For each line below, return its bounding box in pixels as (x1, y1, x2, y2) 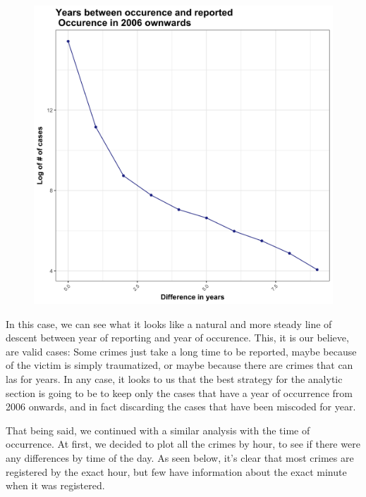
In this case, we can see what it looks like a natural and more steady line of (6, 316, 332, 331)
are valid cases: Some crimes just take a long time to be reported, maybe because (6, 344, 357, 358)
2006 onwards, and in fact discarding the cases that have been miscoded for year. (6, 399, 356, 414)
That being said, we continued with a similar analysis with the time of (6, 422, 310, 437)
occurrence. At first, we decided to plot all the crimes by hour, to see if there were (6, 436, 360, 451)
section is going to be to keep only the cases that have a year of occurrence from (6, 385, 353, 400)
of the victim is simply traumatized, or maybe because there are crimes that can (6, 358, 353, 372)
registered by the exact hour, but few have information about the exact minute (6, 464, 347, 479)
